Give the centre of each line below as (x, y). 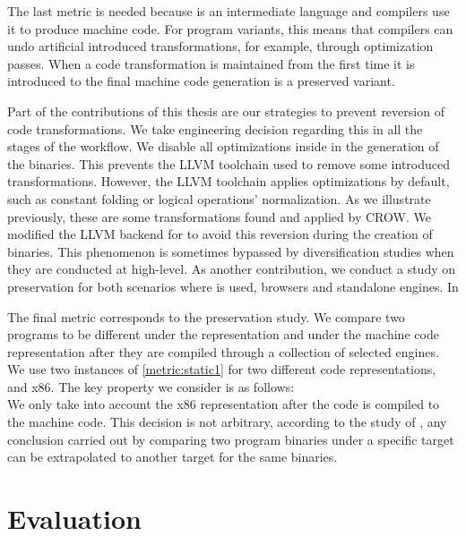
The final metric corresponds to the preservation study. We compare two (206, 316)
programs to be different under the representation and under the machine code (223, 334)
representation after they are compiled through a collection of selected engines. (223, 351)
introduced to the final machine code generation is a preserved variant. (201, 81)
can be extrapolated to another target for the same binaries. (173, 457)
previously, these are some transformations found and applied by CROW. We (219, 216)
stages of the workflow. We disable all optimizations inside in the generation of (223, 146)
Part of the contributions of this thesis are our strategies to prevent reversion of (226, 111)
